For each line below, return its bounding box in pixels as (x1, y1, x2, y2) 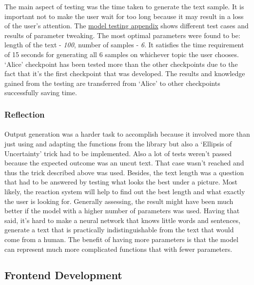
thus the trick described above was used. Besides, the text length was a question (4, 167, 244, 177)
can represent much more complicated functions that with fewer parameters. (4, 244, 233, 254)
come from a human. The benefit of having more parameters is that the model (4, 234, 238, 244)
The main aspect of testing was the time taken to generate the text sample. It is (4, 1, 244, 11)
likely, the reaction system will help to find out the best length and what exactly (4, 186, 245, 196)
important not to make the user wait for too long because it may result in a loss (4, 11, 244, 21)
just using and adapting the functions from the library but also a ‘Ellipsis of (4, 138, 232, 148)
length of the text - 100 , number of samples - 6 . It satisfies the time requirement (4, 40, 244, 50)
